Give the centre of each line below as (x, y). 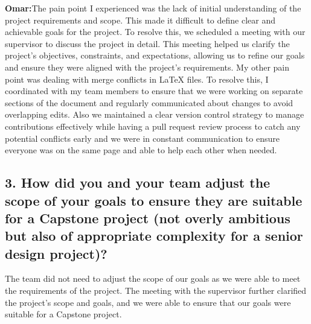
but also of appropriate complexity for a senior (154, 236)
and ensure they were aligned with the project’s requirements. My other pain (147, 67)
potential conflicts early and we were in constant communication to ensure (142, 138)
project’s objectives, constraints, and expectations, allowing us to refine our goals (155, 55)
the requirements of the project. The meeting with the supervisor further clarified (156, 291)
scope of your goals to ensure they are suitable (154, 200)
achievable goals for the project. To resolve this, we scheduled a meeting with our (155, 32)
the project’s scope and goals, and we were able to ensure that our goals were (148, 302)
